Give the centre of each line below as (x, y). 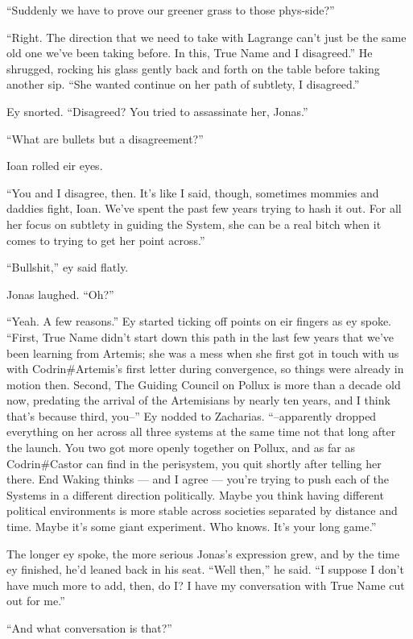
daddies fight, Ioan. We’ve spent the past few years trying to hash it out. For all (204, 208)
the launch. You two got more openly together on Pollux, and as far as (181, 448)
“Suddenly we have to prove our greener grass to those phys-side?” (171, 10)
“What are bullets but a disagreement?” (105, 138)
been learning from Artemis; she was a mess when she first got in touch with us (203, 353)
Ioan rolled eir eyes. (55, 166)
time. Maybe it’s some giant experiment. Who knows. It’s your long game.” (192, 527)
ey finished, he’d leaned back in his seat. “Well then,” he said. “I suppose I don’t (205, 569)
